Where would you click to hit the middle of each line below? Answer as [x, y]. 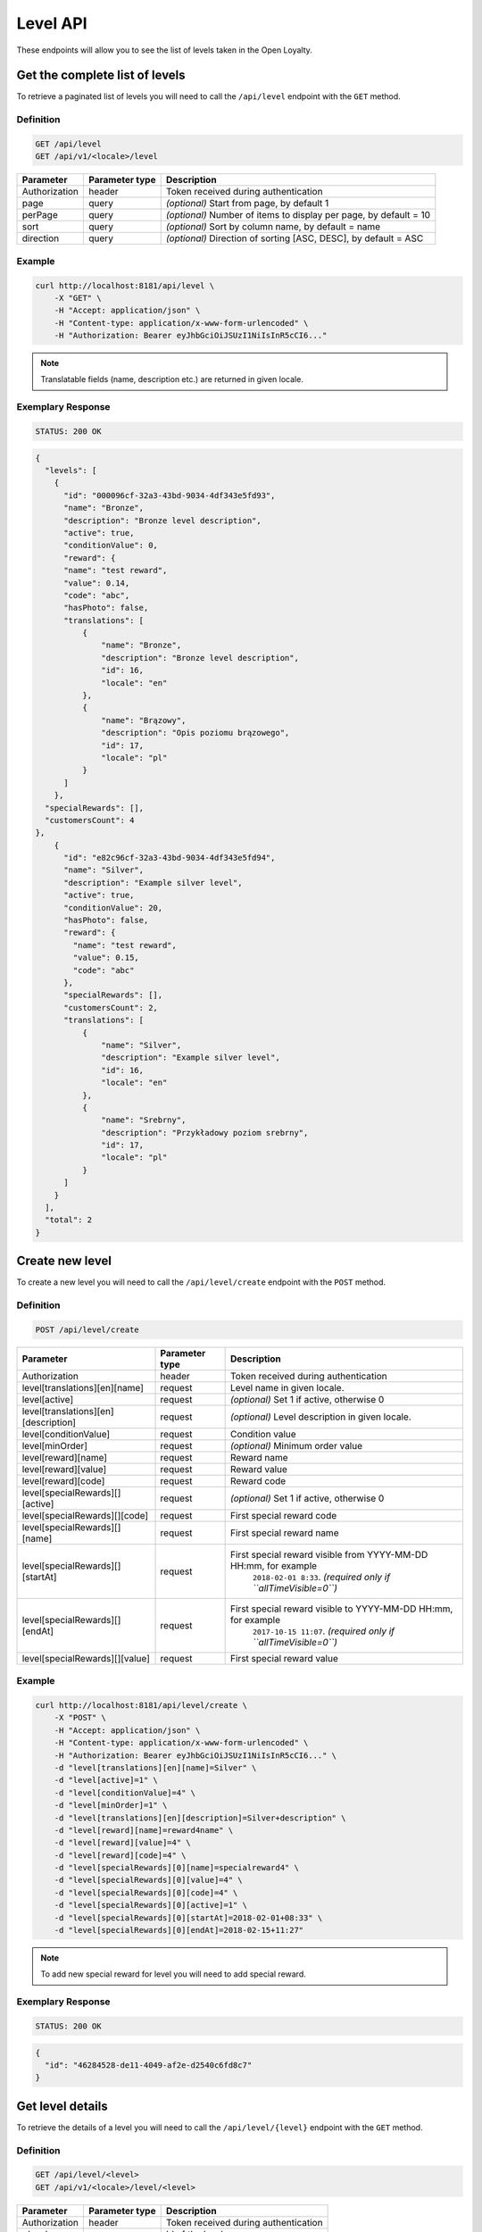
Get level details [62, 2106]
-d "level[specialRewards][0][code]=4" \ [146, 1892]
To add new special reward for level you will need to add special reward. [174, 1974]
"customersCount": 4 [90, 820]
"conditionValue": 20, [113, 908]
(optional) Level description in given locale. [321, 1417]
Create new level [64, 1261]
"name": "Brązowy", [144, 720]
